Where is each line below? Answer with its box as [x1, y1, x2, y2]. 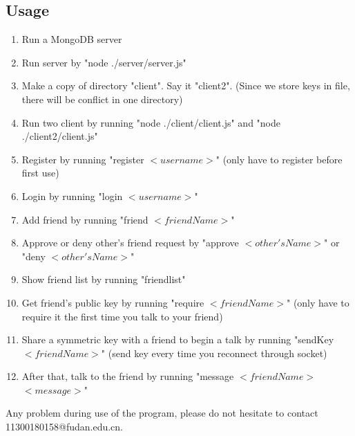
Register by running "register [21, 152, 144, 166]
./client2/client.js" [21, 129, 98, 143]
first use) [21, 165, 59, 180]
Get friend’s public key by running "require [21, 295, 204, 309]
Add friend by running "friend [21, 212, 148, 226]
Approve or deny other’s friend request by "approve [21, 235, 239, 250]
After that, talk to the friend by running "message [21, 369, 234, 383]
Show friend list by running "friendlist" [21, 272, 186, 287]
